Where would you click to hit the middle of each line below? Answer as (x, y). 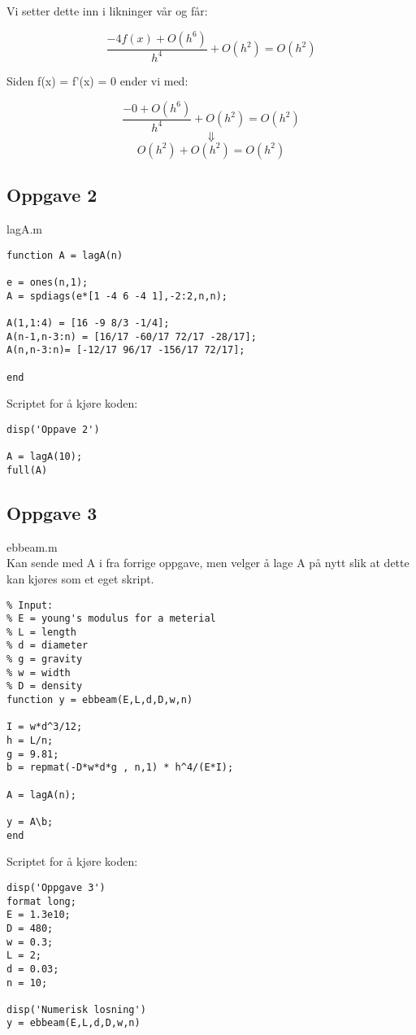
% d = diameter (48, 646)
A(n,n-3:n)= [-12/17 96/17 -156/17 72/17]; (126, 350)
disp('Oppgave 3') (56, 887)
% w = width (39, 673)
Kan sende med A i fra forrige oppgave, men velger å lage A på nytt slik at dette (208, 563)
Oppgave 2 (52, 195)
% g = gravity (45, 659)
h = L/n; (30, 741)
